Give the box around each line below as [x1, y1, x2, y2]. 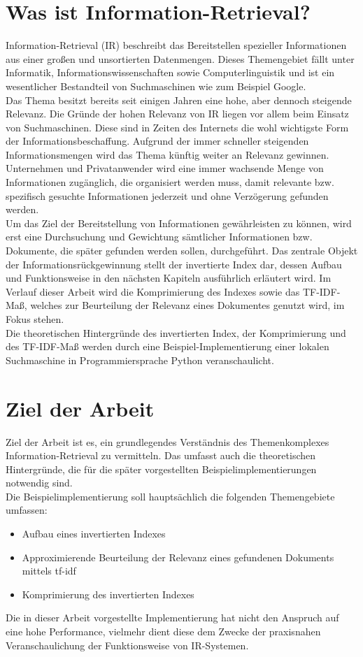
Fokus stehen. [6, 312, 64, 326]
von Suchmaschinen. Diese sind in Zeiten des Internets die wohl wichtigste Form [6, 120, 349, 134]
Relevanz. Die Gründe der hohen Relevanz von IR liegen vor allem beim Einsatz [6, 106, 349, 121]
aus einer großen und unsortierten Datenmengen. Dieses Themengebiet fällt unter [6, 51, 355, 66]
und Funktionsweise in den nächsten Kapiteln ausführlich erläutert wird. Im [6, 270, 332, 285]
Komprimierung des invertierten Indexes [22, 586, 194, 601]
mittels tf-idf [22, 563, 76, 578]
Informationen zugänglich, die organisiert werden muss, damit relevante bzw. [6, 175, 334, 189]
